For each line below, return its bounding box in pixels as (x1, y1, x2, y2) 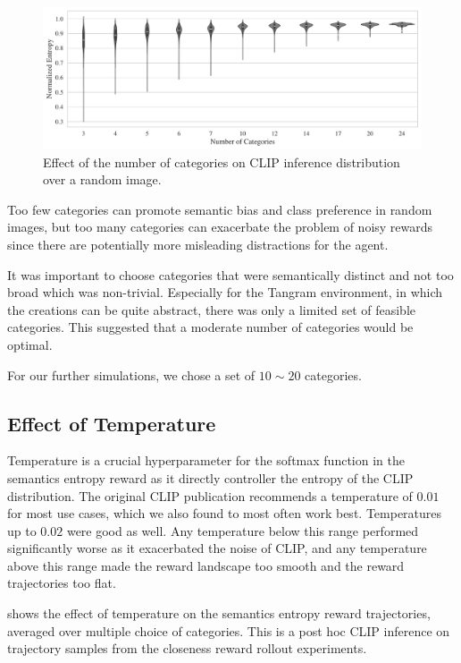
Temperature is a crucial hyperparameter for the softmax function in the (7, 451, 405, 470)
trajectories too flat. (7, 574, 116, 592)
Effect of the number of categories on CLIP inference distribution (43, 152, 400, 171)
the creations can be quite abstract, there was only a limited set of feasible (7, 300, 416, 319)
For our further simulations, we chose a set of (7, 365, 256, 384)
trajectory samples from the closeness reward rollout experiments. (7, 639, 367, 658)
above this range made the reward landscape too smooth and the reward (7, 556, 405, 574)
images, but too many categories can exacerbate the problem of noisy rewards (7, 217, 433, 236)
